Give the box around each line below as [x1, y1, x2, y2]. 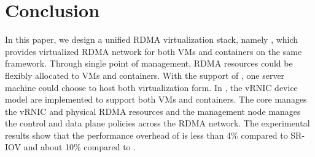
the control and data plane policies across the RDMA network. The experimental [5, 117, 310, 130]
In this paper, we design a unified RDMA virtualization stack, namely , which [5, 33, 298, 46]
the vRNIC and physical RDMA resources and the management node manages [5, 104, 301, 117]
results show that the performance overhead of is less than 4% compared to [5, 128, 288, 141]
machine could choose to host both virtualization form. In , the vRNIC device [5, 81, 298, 93]
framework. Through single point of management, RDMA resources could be [5, 57, 293, 70]
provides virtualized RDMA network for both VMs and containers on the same [5, 45, 302, 57]
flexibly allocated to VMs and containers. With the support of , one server [5, 68, 285, 81]
